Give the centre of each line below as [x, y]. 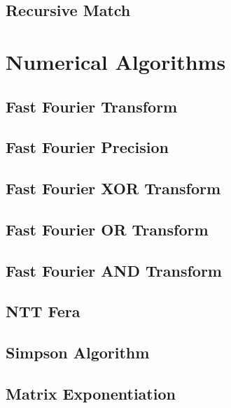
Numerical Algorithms [116, 61]
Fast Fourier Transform [92, 106]
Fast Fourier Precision [87, 147]
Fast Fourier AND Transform [114, 270]
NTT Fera [43, 311]
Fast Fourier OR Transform [107, 229]
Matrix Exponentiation [91, 394]
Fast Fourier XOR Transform [113, 188]
